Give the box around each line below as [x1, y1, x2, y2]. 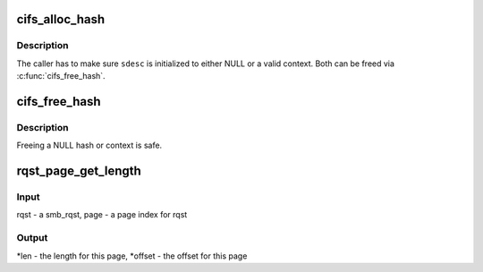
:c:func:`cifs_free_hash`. [16, 71, 106, 81]
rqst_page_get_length [16, 164, 142, 179]
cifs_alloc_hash [16, 12, 106, 27]
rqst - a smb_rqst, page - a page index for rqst [16, 209, 188, 220]
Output [16, 232, 48, 244]
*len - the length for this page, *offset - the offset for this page [16, 251, 248, 261]
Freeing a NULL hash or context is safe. [16, 140, 163, 151]
